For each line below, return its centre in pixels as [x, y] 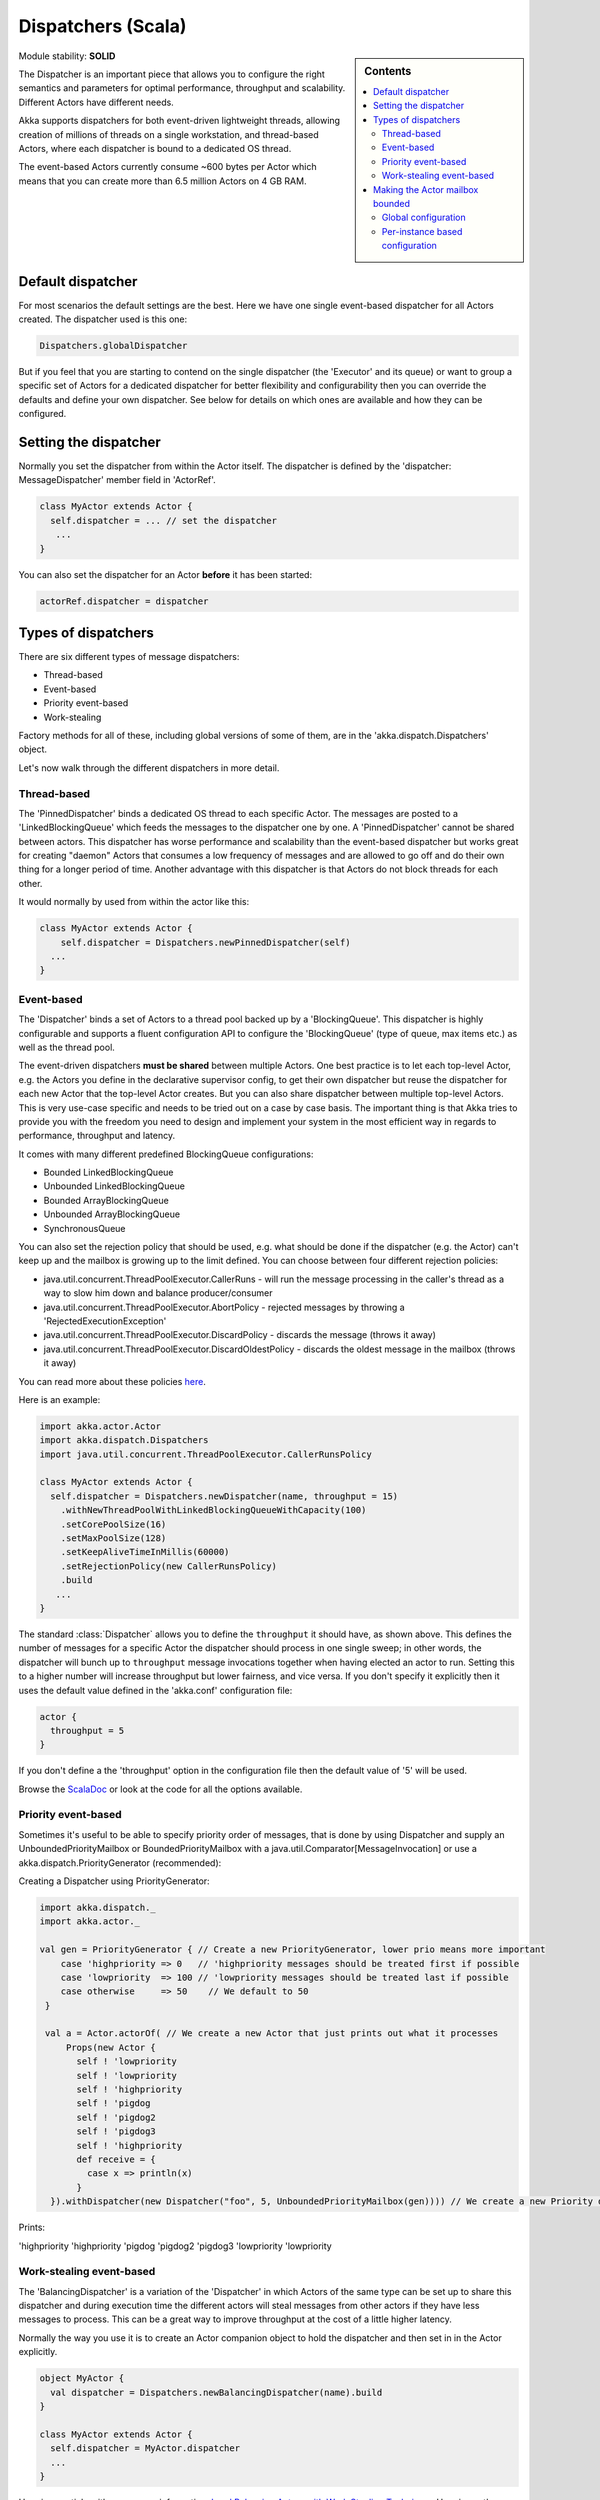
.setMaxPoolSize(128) [113, 1538]
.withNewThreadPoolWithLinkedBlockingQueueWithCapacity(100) [213, 1510]
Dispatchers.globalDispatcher [113, 345]
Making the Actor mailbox [426, 189]
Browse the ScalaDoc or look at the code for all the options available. [160, 1789]
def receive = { [116, 2159]
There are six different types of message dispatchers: [129, 657]
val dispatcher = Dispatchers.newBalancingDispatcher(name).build [216, 2392]
